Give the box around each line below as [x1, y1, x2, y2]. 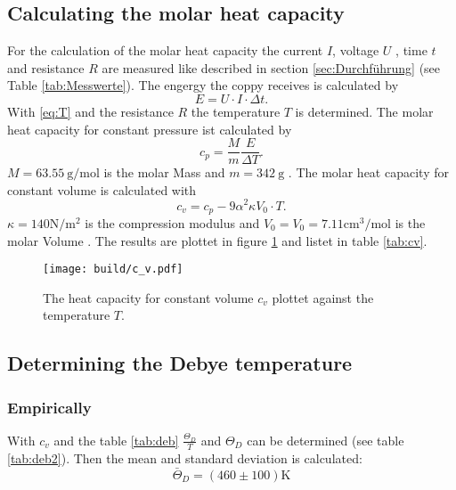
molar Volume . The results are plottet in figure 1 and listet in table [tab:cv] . [7, 231, 427, 249]
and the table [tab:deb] [53, 430, 179, 449]
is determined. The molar [295, 102, 434, 120]
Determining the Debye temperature [7, 349, 353, 377]
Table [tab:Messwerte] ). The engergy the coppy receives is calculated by [7, 76, 399, 94]
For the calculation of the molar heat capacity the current [7, 41, 323, 60]
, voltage [332, 41, 379, 60]
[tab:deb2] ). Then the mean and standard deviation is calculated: [7, 448, 362, 467]
